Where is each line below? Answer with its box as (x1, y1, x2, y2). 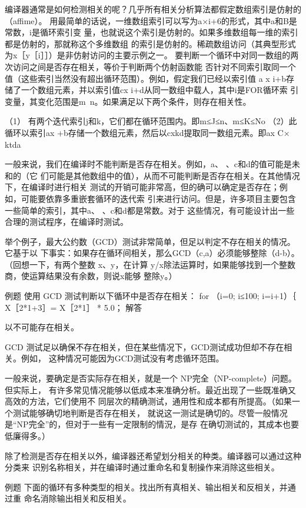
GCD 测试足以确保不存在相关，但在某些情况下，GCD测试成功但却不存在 (5, 340, 284, 353)
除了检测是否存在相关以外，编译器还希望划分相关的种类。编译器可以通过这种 (5, 449, 301, 461)
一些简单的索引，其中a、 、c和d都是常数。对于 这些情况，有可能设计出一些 (5, 204, 295, 216)
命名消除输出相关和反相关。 (24, 492, 131, 504)
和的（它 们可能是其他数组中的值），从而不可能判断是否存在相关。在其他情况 (5, 169, 300, 181)
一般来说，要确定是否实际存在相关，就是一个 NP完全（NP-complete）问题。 (5, 372, 297, 384)
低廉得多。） (5, 430, 50, 441)
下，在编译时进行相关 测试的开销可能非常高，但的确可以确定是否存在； (5, 181, 280, 193)
